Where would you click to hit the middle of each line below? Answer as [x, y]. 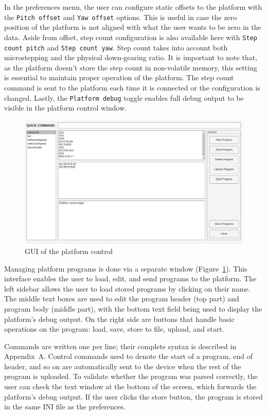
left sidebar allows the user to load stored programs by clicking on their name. [127, 288]
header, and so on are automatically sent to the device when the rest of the [123, 366]
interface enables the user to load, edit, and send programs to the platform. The [130, 278]
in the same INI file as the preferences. [65, 407]
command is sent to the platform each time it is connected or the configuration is [132, 87]
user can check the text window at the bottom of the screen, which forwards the [130, 386]
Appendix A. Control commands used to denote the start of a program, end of [129, 356]
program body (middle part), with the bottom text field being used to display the [133, 308]
